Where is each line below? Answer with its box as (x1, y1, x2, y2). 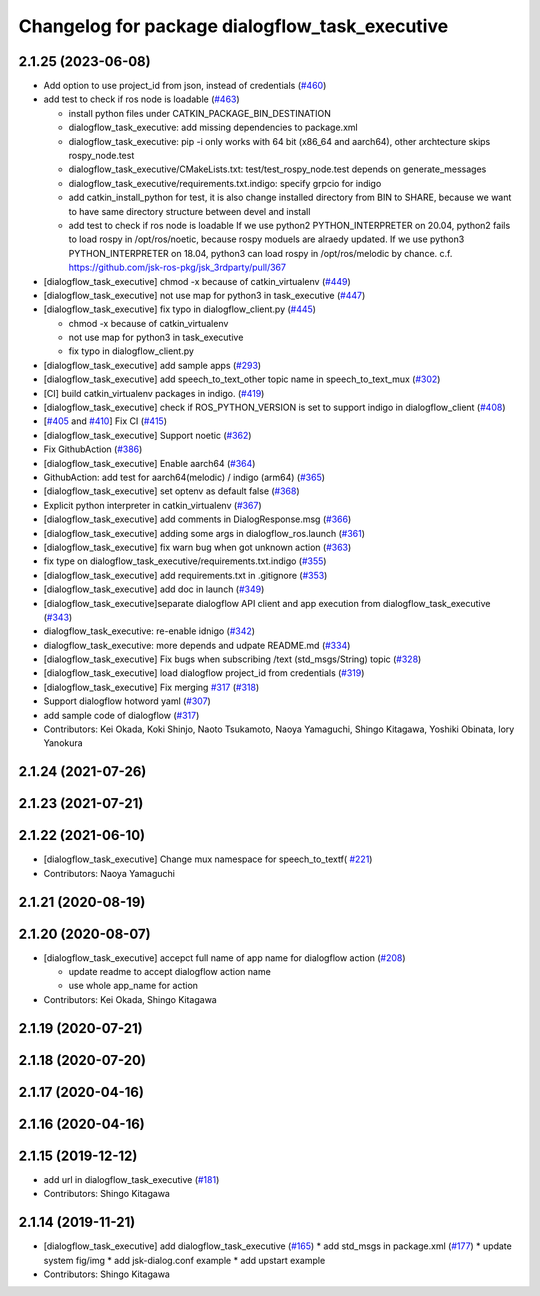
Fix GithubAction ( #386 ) (43, 443, 143, 455)
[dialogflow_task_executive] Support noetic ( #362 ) (43, 429, 252, 441)
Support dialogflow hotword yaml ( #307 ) (43, 695, 212, 707)
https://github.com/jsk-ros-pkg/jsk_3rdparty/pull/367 (68, 261, 287, 274)
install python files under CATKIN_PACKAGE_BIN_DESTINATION (68, 107, 332, 119)
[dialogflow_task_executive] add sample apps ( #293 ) (43, 359, 262, 371)
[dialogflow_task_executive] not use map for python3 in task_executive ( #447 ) (43, 289, 366, 301)
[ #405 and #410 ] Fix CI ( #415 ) (43, 415, 167, 427)
